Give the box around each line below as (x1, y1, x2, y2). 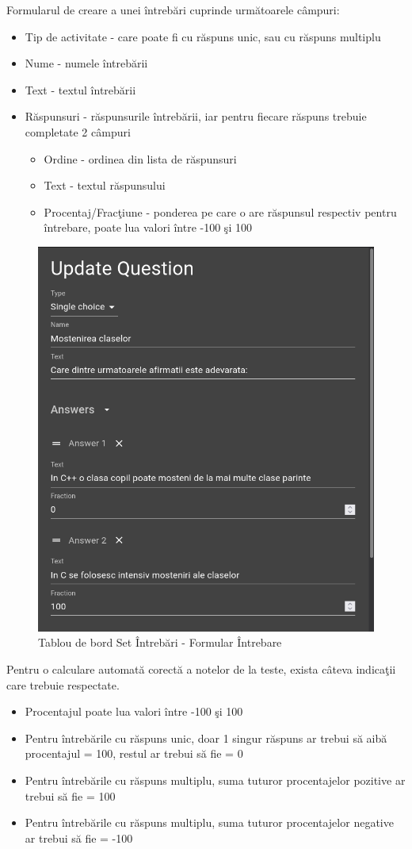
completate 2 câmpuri (25, 123, 131, 140)
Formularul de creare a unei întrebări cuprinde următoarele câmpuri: (6, 2, 340, 17)
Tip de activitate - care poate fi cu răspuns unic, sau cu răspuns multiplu (25, 28, 381, 44)
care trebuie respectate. (6, 676, 120, 693)
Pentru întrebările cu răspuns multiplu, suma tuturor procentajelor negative (25, 814, 394, 831)
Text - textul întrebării (25, 81, 136, 98)
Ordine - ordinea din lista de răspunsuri (44, 150, 237, 167)
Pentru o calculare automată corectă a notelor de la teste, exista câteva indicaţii (6, 661, 396, 678)
